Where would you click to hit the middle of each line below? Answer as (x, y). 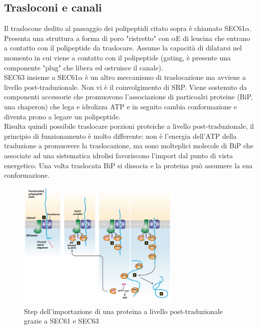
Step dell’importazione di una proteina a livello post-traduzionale (124, 311)
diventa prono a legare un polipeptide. (62, 116)
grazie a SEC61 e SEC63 (62, 321)
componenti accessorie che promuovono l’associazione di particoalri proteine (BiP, (129, 97)
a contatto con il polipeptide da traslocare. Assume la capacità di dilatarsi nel (123, 48)
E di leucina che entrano (213, 38)
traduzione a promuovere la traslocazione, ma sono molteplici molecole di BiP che (129, 146)
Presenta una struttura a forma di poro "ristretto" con (87, 38)
